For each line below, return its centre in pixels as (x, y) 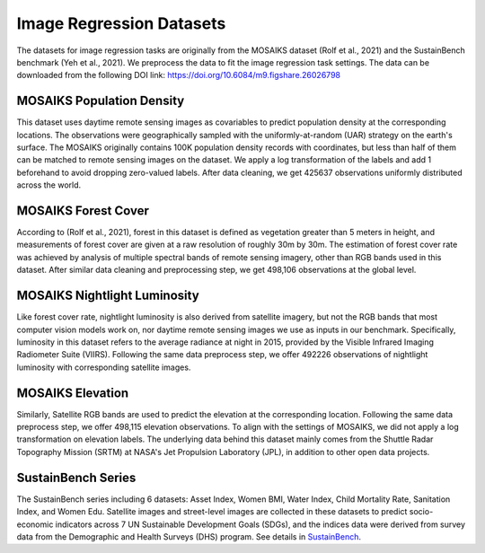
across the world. (49, 185)
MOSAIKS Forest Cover (83, 211)
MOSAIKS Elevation (73, 393)
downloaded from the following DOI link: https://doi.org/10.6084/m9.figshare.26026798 (179, 75)
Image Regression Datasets (121, 23)
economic (35, 524)
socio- (421, 512)
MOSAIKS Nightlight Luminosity (108, 296)
